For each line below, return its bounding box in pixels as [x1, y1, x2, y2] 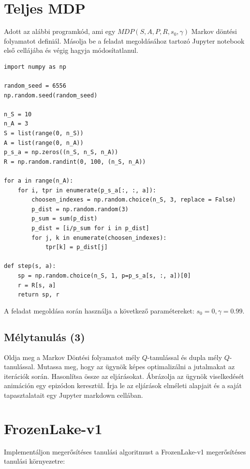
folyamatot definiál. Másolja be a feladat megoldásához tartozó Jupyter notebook [4, 35, 245, 46]
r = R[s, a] [17, 281, 56, 289]
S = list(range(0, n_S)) [4, 130, 84, 137]
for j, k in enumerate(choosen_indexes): [31, 234, 167, 241]
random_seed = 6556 [4, 82, 66, 90]
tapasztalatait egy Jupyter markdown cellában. [4, 390, 143, 400]
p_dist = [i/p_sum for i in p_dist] [31, 225, 149, 232]
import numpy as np [4, 63, 66, 70]
